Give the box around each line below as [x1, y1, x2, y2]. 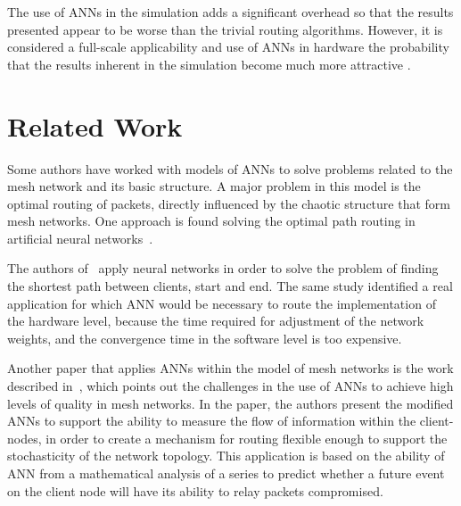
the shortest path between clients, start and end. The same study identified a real [7, 277, 453, 295]
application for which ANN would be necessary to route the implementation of [7, 294, 436, 312]
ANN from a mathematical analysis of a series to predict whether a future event [7, 464, 445, 482]
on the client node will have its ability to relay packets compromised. [7, 481, 383, 500]
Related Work [7, 107, 183, 144]
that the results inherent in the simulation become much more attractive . [7, 54, 411, 73]
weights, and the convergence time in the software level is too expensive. [7, 328, 402, 347]
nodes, [7, 428, 42, 447]
